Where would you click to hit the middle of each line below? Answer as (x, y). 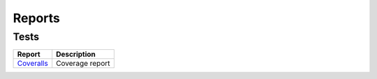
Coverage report (83, 64)
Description (76, 54)
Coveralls (32, 64)
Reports (37, 18)
